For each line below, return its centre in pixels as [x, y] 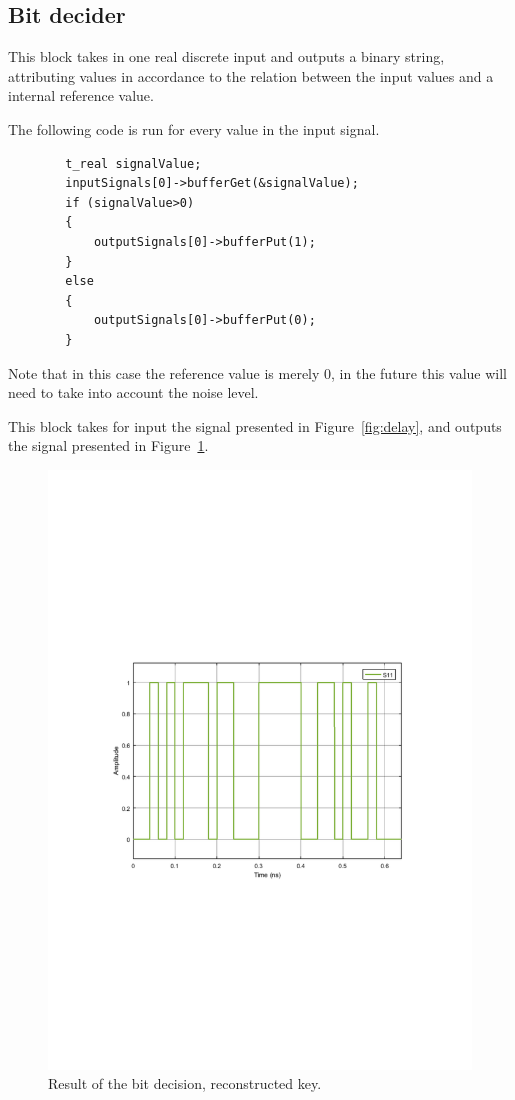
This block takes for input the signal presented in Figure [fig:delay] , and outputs [255, 425]
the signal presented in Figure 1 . [108, 445]
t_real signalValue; [133, 163]
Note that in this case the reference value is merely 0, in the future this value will [257, 372]
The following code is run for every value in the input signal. [194, 128]
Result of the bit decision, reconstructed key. [185, 1083]
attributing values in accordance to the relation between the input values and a [251, 75]
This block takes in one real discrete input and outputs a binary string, [226, 56]
